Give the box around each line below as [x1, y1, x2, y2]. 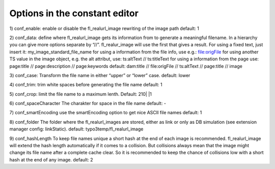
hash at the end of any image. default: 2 [9, 156, 94, 162]
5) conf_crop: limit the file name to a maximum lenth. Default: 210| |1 [9, 91, 152, 97]
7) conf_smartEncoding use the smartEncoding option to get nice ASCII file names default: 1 [9, 110, 202, 116]
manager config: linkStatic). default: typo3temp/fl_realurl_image [9, 126, 144, 132]
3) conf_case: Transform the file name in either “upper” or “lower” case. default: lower [9, 72, 190, 78]
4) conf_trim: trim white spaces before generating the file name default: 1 [9, 82, 162, 88]
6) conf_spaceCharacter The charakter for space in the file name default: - [9, 100, 167, 107]
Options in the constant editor [9, 8, 139, 19]
